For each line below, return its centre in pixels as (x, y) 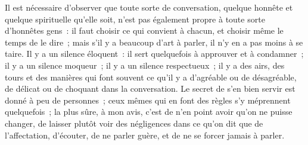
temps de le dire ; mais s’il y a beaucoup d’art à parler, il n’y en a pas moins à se (154, 42)
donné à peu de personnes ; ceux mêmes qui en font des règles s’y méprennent (148, 100)
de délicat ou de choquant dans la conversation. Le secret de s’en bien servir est (150, 88)
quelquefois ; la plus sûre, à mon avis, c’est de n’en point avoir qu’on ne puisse (149, 112)
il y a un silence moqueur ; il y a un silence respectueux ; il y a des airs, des (145, 65)
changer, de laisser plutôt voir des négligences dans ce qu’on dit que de (134, 123)
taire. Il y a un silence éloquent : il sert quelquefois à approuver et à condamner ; (154, 54)
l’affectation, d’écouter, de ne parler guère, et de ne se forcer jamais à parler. (145, 135)
